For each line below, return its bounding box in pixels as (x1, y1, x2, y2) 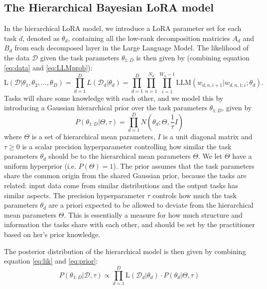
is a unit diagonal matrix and (163, 131, 253, 142)
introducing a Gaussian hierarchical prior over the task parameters (4, 102, 207, 113)
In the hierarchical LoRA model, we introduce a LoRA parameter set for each (4, 23, 242, 33)
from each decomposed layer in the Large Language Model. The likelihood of (14, 42, 249, 53)
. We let (198, 151, 223, 161)
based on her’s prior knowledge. (4, 229, 101, 239)
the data (4, 52, 30, 62)
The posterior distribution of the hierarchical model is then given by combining (4, 246, 246, 256)
